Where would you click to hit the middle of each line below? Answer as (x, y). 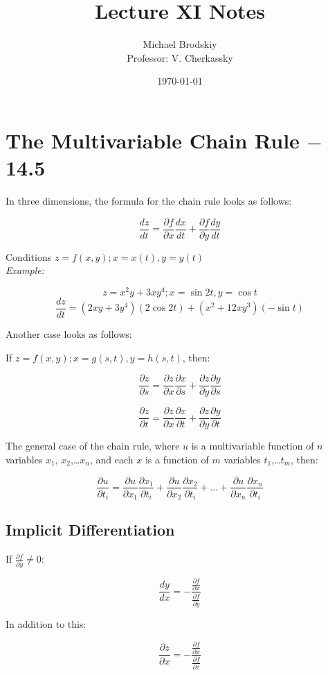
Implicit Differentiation (90, 530)
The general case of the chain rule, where (93, 446)
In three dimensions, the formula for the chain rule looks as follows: (149, 201)
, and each (112, 459)
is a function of (177, 459)
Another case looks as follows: (69, 334)
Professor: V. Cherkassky (180, 57)
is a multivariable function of (253, 446)
